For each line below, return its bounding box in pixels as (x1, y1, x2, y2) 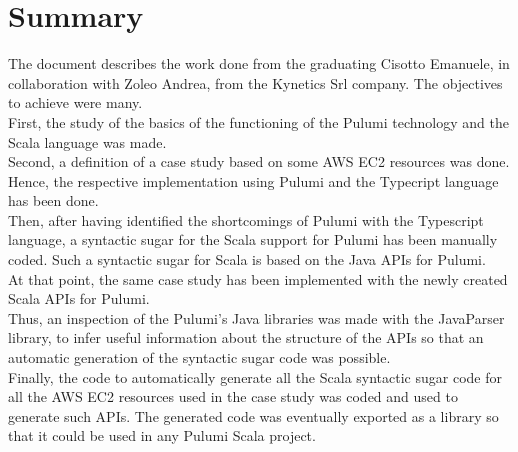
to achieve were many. (8, 92, 143, 113)
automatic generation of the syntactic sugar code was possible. (8, 347, 391, 368)
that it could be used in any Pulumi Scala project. (8, 425, 316, 446)
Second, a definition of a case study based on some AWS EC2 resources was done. (8, 151, 510, 172)
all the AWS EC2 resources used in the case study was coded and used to (8, 386, 458, 407)
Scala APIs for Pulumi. (8, 288, 150, 309)
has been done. (8, 190, 99, 211)
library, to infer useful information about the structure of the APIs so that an (8, 327, 484, 348)
